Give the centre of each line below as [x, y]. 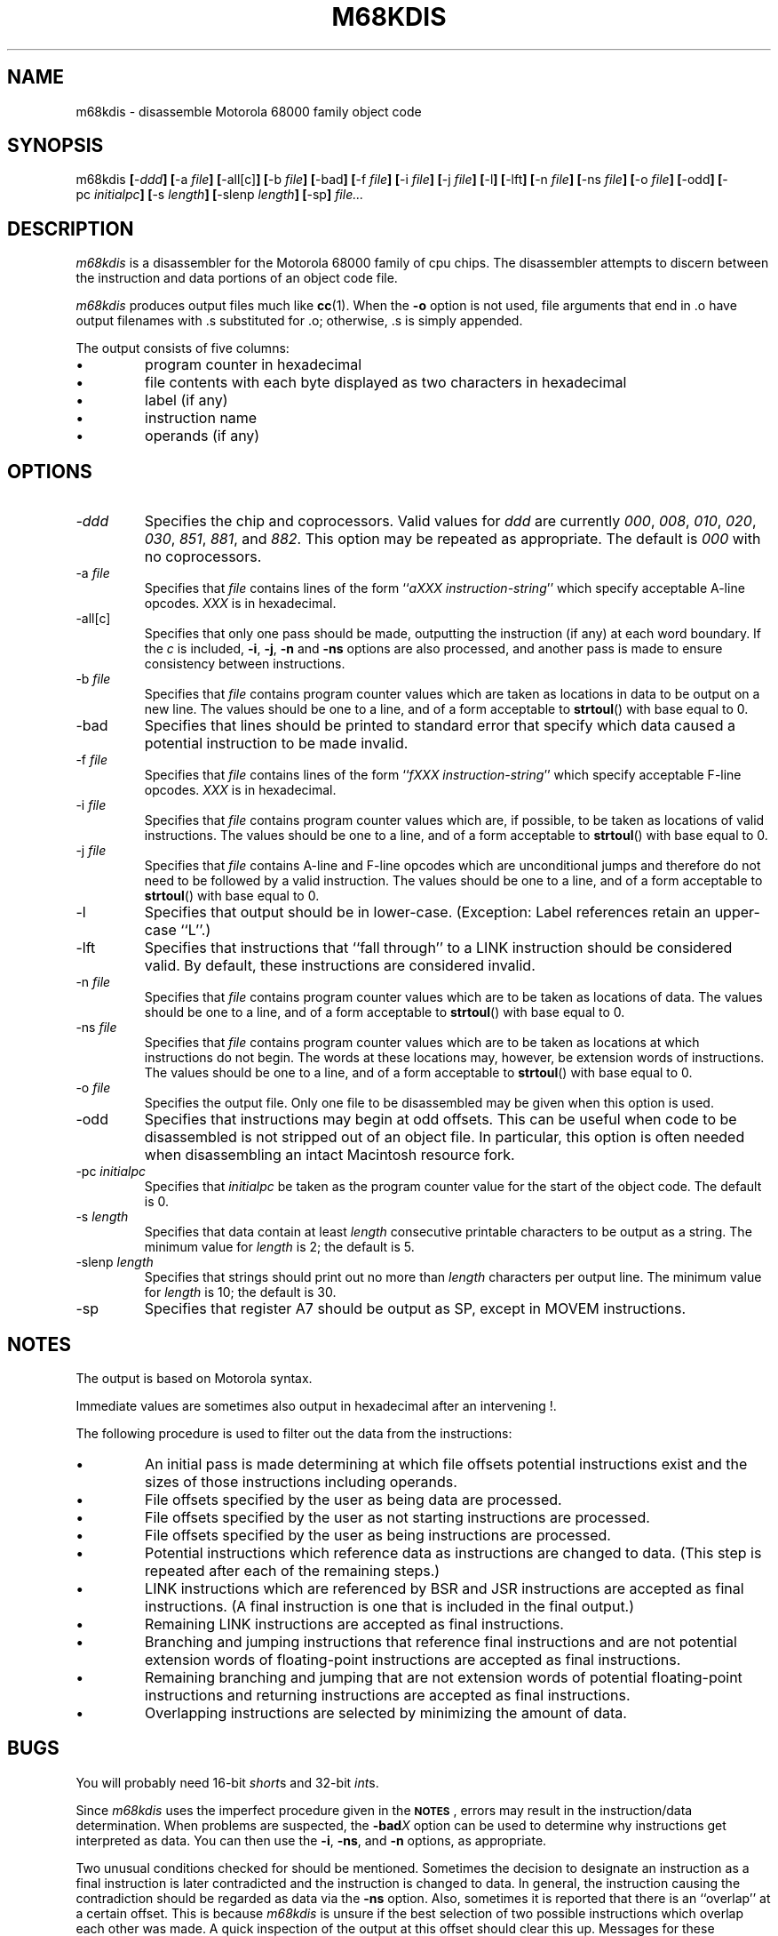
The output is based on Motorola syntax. [194, 1378]
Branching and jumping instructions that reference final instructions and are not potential [441, 1641]
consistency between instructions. [245, 664]
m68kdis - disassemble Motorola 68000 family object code [249, 111]
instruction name [201, 418]
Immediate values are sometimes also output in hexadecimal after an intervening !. [316, 1405]
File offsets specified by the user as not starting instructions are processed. [397, 1517]
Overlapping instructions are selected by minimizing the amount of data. [386, 1712]
